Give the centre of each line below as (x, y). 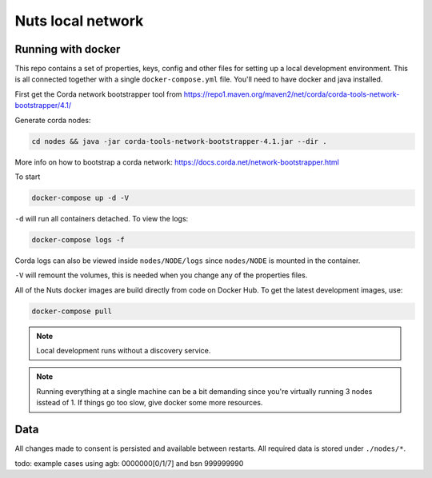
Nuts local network (79, 21)
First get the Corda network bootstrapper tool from (98, 94)
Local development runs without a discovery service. (124, 351)
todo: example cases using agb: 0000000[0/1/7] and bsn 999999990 (129, 463)
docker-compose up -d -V (80, 197)
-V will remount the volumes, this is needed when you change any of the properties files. (161, 275)
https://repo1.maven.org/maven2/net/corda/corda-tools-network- (292, 94)
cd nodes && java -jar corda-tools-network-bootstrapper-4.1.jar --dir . (179, 141)
